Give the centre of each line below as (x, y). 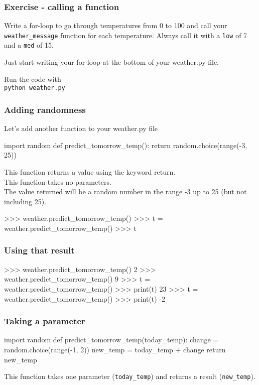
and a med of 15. (29, 45)
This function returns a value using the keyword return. (90, 171)
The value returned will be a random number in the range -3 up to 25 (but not (125, 191)
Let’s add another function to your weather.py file (81, 128)
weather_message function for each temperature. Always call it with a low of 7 (126, 35)
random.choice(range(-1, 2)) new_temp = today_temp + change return (115, 349)
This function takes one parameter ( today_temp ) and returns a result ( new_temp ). (130, 376)
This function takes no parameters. (58, 181)
